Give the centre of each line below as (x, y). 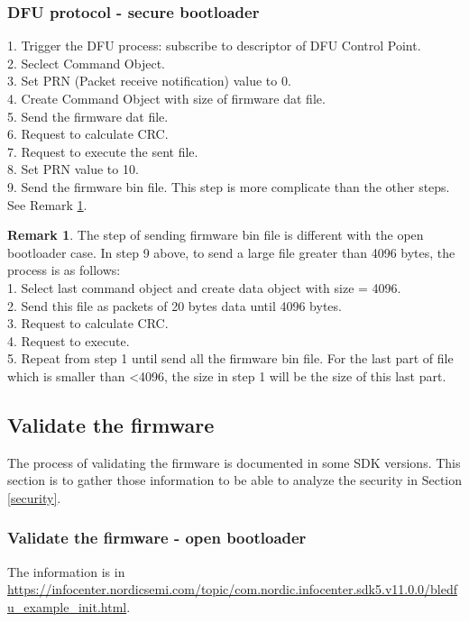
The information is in (66, 571)
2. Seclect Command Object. (86, 63)
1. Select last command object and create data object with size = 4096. (204, 287)
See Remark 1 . (47, 204)
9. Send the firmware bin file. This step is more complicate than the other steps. (229, 186)
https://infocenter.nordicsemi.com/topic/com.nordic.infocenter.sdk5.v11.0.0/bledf (233, 589)
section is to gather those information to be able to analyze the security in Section (235, 480)
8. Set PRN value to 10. (73, 169)
